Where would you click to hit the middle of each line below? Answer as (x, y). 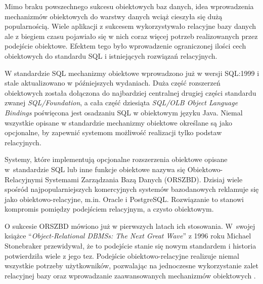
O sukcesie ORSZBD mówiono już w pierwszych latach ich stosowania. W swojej (130, 226)
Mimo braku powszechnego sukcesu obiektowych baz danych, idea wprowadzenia (129, 6)
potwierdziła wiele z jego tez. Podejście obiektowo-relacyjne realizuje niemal (122, 255)
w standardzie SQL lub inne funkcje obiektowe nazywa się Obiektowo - (114, 169)
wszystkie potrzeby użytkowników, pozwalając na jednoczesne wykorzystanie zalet (132, 266)
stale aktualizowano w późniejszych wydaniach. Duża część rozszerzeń (113, 83)
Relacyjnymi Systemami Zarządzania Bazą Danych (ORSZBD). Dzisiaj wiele (124, 179)
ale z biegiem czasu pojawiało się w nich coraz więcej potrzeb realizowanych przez (131, 36)
